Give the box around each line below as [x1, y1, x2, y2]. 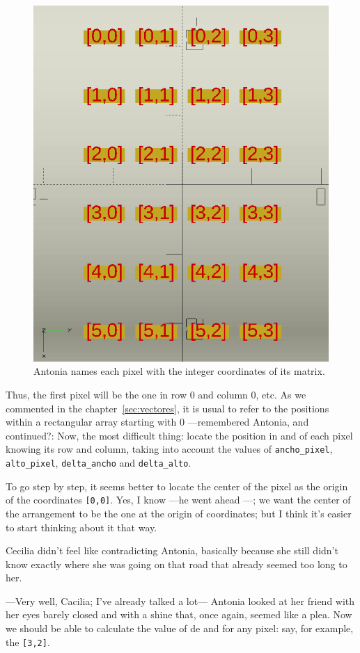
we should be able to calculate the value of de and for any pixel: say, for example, [6, 621, 354, 636]
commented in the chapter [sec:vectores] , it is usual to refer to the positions [6, 401, 329, 415]
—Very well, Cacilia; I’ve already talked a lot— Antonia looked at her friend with [6, 593, 355, 608]
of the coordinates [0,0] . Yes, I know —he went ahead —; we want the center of [6, 492, 351, 507]
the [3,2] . [6, 634, 50, 649]
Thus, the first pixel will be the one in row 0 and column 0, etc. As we [6, 387, 306, 401]
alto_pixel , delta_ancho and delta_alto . [6, 456, 191, 470]
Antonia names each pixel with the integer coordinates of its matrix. [33, 364, 325, 378]
